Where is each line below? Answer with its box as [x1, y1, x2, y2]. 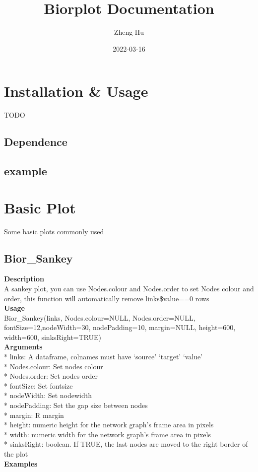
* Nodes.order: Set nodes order [4, 371, 98, 381]
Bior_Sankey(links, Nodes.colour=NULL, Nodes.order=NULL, [4, 312, 195, 323]
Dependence [4, 134, 67, 149]
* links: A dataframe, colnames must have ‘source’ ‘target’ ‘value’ [4, 351, 203, 362]
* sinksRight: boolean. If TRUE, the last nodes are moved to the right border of [4, 439, 248, 449]
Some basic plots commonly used [4, 226, 104, 236]
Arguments [4, 341, 43, 352]
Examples [4, 458, 38, 469]
